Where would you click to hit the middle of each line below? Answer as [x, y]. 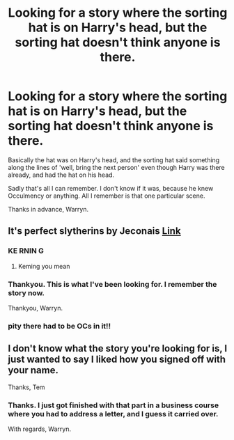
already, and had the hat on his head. [61, 175]
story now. [26, 292]
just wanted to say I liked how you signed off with [117, 360]
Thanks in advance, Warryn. [48, 209]
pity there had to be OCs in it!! [59, 326]
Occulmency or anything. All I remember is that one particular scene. [107, 196]
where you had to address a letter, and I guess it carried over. [113, 414]
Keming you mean [44, 266]
